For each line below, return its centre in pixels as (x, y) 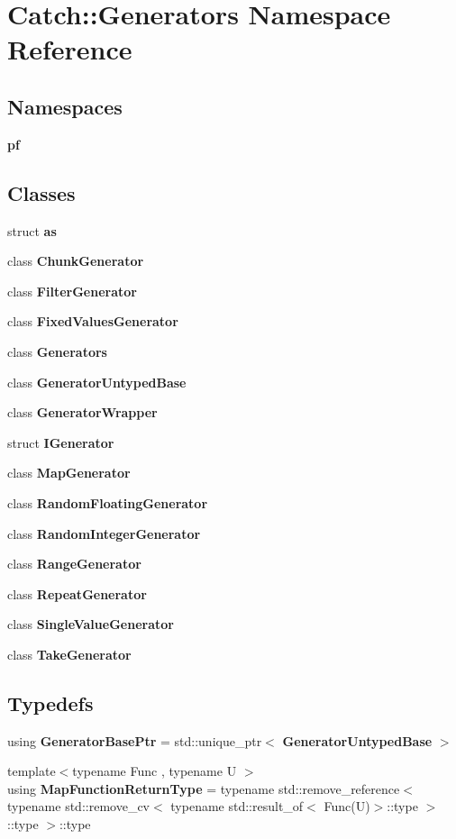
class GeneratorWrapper (82, 412)
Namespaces (65, 106)
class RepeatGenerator (77, 593)
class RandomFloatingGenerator (108, 502)
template (32, 771)
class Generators (57, 351)
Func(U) (347, 806)
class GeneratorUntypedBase (97, 382)
